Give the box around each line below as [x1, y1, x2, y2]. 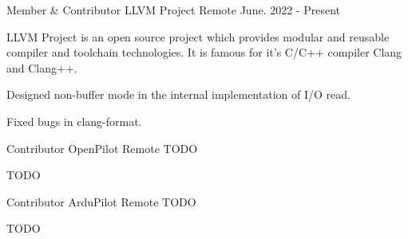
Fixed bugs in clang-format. [6, 112, 142, 129]
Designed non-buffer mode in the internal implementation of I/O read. [6, 86, 351, 103]
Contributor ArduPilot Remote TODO [6, 193, 196, 210]
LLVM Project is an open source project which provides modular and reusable [6, 28, 390, 45]
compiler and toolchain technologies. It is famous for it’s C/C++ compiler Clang [6, 44, 402, 61]
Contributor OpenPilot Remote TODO [6, 139, 198, 156]
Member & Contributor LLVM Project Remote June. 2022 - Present [6, 2, 340, 18]
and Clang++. [6, 59, 77, 76]
